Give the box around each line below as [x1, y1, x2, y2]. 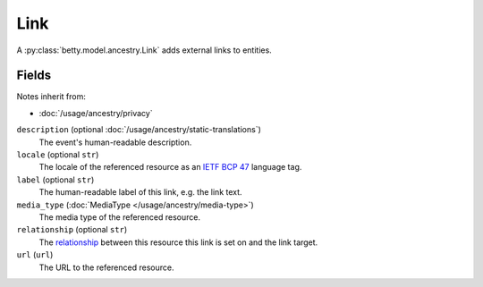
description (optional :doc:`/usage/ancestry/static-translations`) [16, 124, 261, 135]
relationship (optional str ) [16, 224, 128, 235]
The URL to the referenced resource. [38, 262, 174, 273]
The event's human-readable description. [38, 137, 192, 148]
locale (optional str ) [16, 149, 99, 160]
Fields [16, 68, 52, 83]
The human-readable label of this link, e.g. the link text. [38, 187, 242, 198]
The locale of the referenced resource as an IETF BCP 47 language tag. [38, 162, 302, 173]
